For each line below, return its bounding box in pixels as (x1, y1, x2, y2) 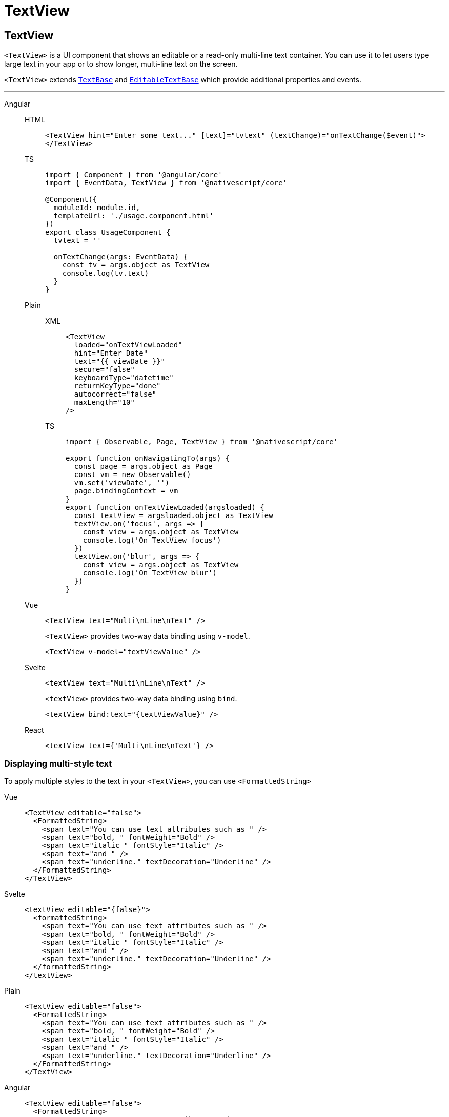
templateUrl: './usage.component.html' (53, 212, 214, 220)
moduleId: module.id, (53, 203, 140, 212)
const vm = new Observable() (74, 470, 191, 479)
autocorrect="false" (74, 390, 157, 399)
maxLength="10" (74, 398, 135, 407)
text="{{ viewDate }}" (74, 357, 165, 366)
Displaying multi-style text (4, 758, 112, 769)
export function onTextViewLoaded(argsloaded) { (66, 503, 264, 512)
